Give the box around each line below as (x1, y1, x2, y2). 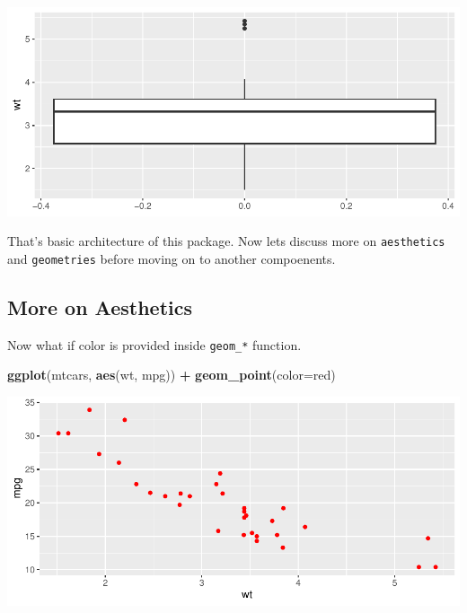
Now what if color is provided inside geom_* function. (7, 335, 302, 354)
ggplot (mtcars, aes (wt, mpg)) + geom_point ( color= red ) (7, 365, 336, 384)
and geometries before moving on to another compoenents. (7, 249, 336, 267)
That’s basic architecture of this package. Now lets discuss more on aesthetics (7, 232, 445, 250)
